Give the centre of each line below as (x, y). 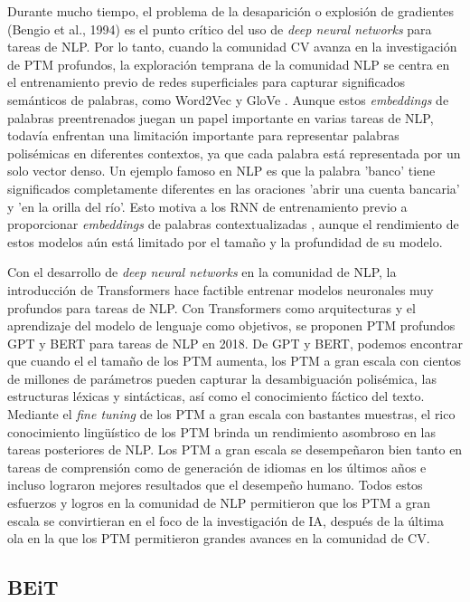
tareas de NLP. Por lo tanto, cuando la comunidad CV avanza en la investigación (232, 47)
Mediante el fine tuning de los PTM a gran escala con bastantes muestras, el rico (231, 414)
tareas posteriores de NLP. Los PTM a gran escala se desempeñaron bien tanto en (235, 449)
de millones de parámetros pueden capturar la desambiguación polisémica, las (222, 378)
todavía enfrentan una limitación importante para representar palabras (203, 135)
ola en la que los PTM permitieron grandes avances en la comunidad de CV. (219, 538)
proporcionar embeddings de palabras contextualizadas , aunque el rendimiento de (233, 224)
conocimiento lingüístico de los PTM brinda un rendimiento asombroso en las (221, 431)
